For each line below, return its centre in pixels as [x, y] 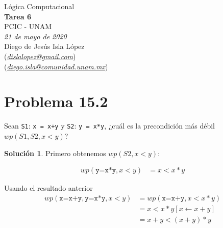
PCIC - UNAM [28, 26]
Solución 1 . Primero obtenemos [55, 153]
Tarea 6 [18, 16]
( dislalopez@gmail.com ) [40, 56]
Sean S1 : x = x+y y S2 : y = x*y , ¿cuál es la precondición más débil [109, 126]
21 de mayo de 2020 [35, 36]
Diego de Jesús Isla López [44, 46]
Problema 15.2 [56, 101]
